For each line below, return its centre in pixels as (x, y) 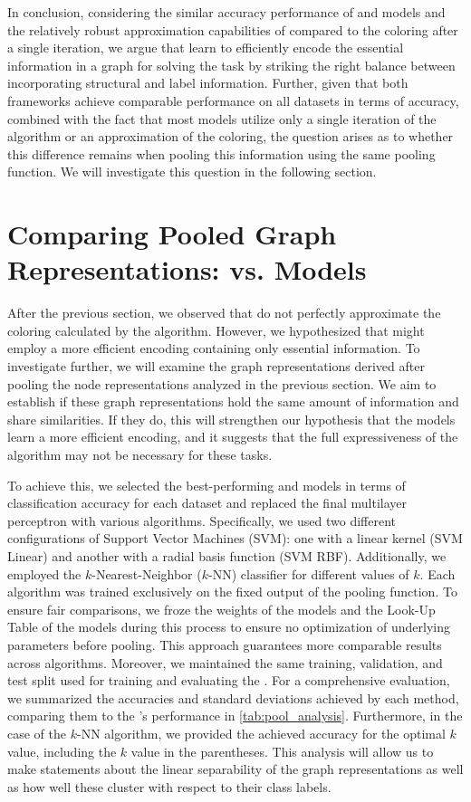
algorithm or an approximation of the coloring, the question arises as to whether (231, 136)
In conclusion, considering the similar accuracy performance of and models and (226, 12)
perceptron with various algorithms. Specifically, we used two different (202, 520)
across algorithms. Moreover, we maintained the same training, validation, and (225, 662)
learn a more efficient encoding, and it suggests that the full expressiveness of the (233, 437)
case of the (37, 733)
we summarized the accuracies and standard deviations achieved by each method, (233, 697)
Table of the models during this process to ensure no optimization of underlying (229, 627)
